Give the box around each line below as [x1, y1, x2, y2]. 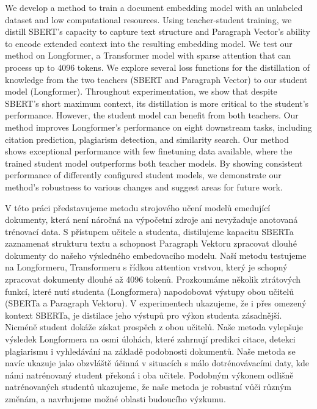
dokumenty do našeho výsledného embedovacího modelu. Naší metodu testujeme [5, 248, 307, 261]
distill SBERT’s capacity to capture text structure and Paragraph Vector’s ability [5, 25, 310, 38]
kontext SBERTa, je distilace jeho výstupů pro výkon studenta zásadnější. [5, 308, 282, 321]
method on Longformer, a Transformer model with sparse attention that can [5, 49, 291, 62]
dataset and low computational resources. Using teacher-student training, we [5, 13, 292, 26]
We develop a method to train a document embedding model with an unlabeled [5, 1, 303, 13]
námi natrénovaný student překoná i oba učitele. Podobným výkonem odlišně [5, 368, 294, 381]
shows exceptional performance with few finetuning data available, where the [5, 145, 293, 157]
